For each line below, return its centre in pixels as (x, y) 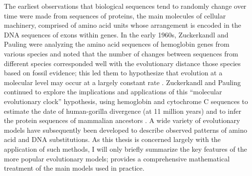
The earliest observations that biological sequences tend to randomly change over (125, 6)
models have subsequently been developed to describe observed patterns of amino (126, 130)
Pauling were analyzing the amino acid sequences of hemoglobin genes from (117, 44)
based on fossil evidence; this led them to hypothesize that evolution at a (113, 73)
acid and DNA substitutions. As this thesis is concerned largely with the (112, 139)
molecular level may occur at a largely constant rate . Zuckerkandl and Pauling (123, 82)
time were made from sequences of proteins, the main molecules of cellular (115, 15)
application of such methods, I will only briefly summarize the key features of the (126, 149)
